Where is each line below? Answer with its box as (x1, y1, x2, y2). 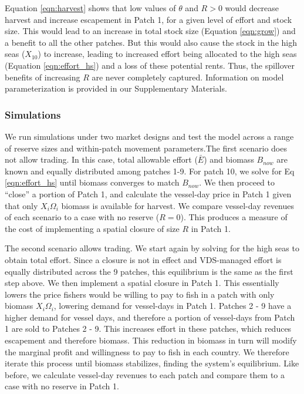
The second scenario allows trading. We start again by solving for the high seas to (5, 242, 299, 254)
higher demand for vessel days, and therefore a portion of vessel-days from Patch (5, 311, 295, 323)
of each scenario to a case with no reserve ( (5, 211, 160, 223)
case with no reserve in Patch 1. (5, 380, 119, 392)
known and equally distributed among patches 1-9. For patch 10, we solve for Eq (5, 164, 295, 177)
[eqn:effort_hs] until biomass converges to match (5, 176, 180, 188)
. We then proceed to (199, 176, 275, 188)
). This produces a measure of (180, 211, 288, 223)
